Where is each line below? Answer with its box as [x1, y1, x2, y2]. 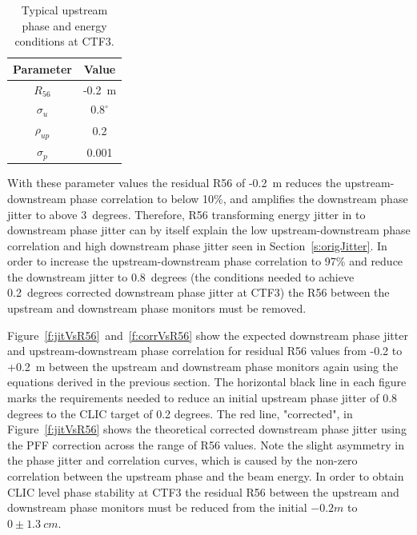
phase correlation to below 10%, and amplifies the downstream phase [70, 190, 408, 206]
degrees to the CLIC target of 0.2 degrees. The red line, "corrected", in [7, 405, 353, 421]
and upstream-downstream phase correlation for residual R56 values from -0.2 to [7, 342, 403, 359]
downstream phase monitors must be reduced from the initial [7, 499, 307, 516]
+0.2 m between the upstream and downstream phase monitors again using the [7, 357, 399, 374]
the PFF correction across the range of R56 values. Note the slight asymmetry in [7, 436, 404, 453]
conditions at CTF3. [14, 33, 114, 50]
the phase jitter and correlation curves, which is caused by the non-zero [7, 452, 358, 469]
